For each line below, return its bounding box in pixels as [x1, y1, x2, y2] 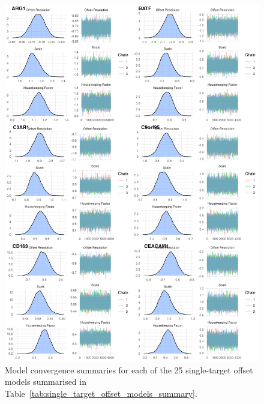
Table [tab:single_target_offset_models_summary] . [5, 387, 197, 399]
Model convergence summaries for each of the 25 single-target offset [5, 363, 253, 376]
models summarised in [5, 375, 86, 388]
